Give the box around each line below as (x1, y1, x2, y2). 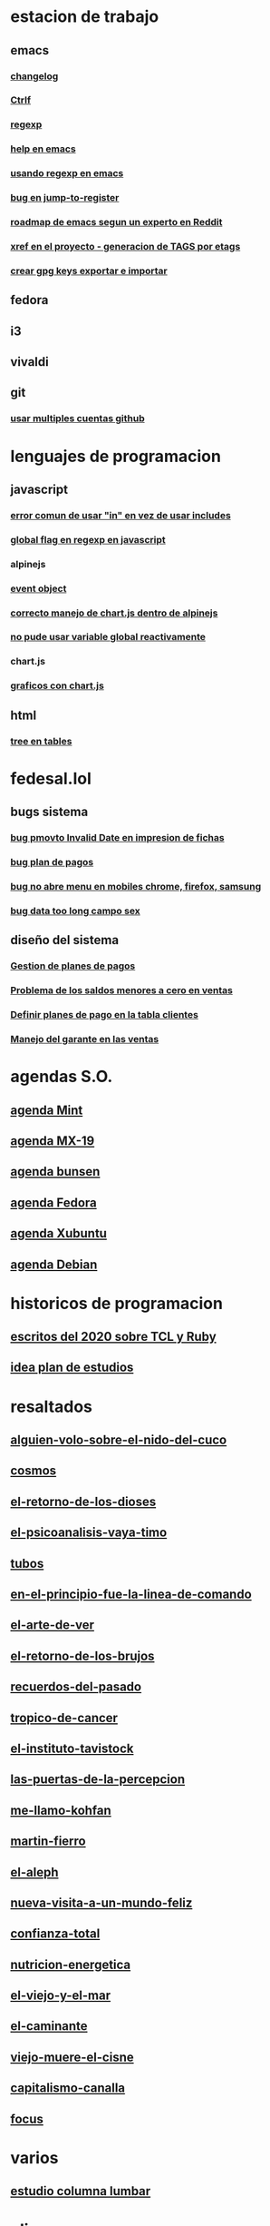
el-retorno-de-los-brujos (10, 1648, 155, 1663)
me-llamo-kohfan (10, 1802, 111, 1817)
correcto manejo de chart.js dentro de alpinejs (10, 606, 218, 619)
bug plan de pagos (10, 856, 94, 869)
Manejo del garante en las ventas (10, 1032, 159, 1045)
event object (10, 582, 67, 595)
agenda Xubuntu (10, 1226, 108, 1241)
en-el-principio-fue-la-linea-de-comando (10, 1587, 252, 1601)
